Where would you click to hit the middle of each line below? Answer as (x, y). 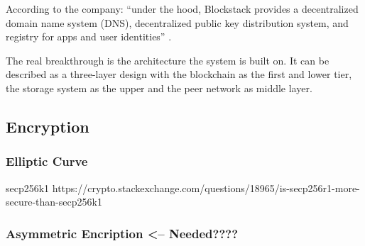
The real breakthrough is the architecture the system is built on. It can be (168, 60)
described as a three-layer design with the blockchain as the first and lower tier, (179, 74)
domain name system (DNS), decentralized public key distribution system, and (177, 22)
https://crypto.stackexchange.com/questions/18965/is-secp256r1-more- (206, 188)
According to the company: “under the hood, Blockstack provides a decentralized (182, 9)
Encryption (48, 126)
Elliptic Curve (47, 161)
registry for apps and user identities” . (89, 37)
